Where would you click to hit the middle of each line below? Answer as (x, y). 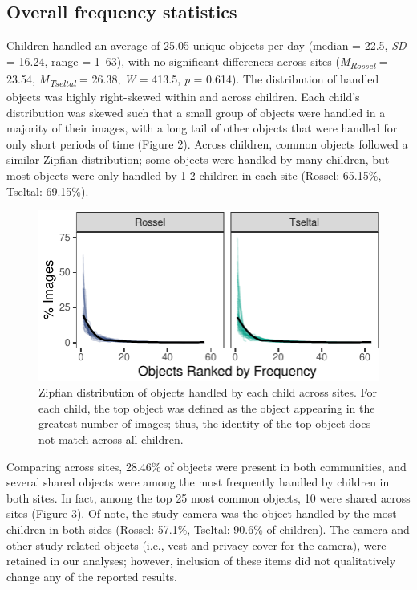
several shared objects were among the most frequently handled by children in (198, 482)
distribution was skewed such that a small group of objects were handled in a (196, 112)
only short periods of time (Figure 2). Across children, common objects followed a (207, 143)
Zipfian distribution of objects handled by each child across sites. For (208, 392)
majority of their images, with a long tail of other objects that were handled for (202, 128)
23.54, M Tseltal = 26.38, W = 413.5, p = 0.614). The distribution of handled (193, 79)
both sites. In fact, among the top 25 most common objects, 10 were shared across (208, 497)
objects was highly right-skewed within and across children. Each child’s (183, 97)
